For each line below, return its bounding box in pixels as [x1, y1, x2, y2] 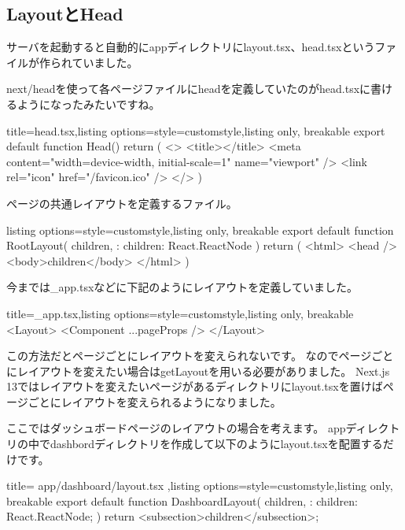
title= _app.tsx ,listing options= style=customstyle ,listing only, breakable [6, 305, 354, 321]
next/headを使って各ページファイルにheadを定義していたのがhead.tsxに [6, 80, 371, 97]
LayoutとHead [6, 2, 123, 26]
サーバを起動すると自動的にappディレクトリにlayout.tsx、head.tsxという [6, 39, 375, 55]
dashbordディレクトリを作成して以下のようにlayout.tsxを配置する [50, 435, 383, 452]
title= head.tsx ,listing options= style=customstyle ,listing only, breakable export [6, 122, 385, 139]
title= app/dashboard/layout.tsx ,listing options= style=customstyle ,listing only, [6, 477, 393, 494]
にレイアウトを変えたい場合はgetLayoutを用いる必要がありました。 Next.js [6, 362, 390, 379]
